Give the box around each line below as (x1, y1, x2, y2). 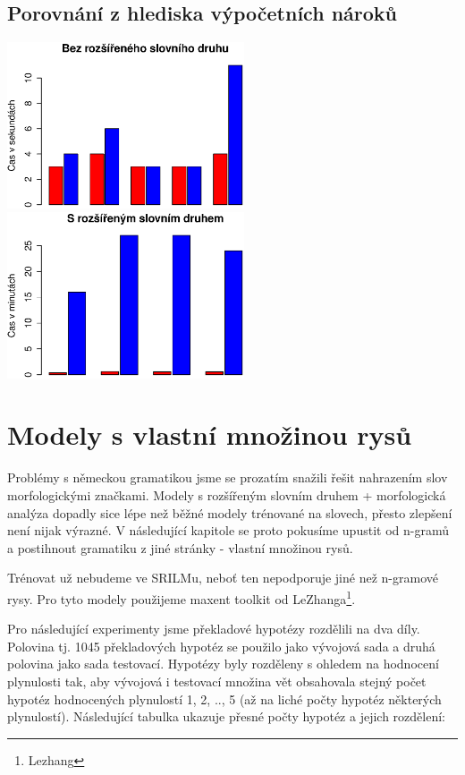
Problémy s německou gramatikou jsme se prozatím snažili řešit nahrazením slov (7, 468, 448, 487)
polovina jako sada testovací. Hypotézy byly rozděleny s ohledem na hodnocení (7, 654, 439, 673)
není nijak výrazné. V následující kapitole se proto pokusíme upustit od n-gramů (7, 521, 449, 540)
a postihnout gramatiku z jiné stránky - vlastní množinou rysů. (7, 538, 353, 557)
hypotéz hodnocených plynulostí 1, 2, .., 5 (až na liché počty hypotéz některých (7, 689, 442, 708)
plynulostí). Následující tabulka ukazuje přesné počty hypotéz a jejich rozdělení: (7, 707, 445, 726)
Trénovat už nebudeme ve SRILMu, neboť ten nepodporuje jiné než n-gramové (7, 568, 438, 587)
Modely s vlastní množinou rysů (7, 416, 412, 453)
